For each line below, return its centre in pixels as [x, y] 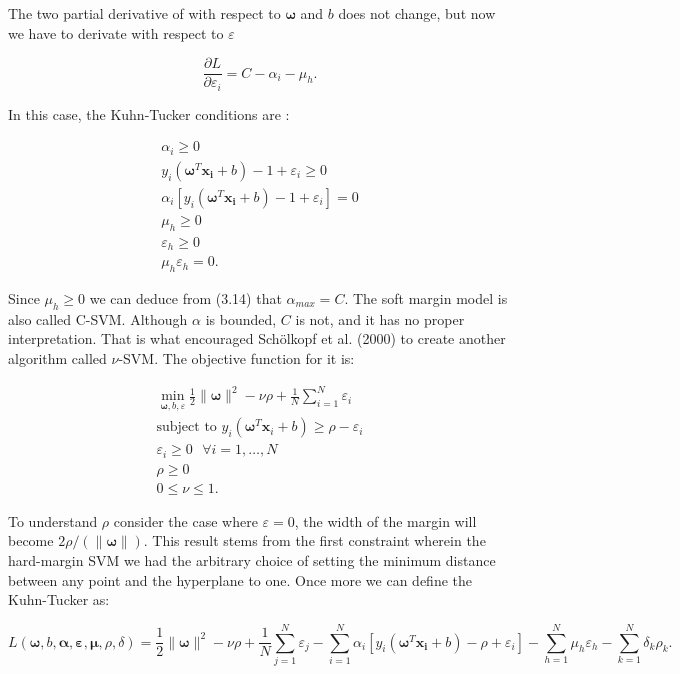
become [31, 540]
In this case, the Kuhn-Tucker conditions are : [149, 113]
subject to [186, 427]
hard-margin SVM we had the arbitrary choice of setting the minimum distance [252, 560]
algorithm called [57, 357]
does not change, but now [417, 13]
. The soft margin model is [426, 297]
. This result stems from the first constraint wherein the [314, 540]
